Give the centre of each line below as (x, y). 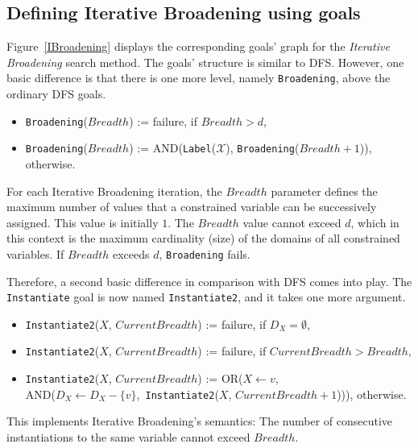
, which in (375, 222)
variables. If (35, 253)
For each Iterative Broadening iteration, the (114, 191)
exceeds (131, 253)
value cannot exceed (292, 222)
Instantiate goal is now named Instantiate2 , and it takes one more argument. (206, 297)
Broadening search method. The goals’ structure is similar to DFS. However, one (205, 62)
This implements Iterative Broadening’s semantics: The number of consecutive (200, 421)
